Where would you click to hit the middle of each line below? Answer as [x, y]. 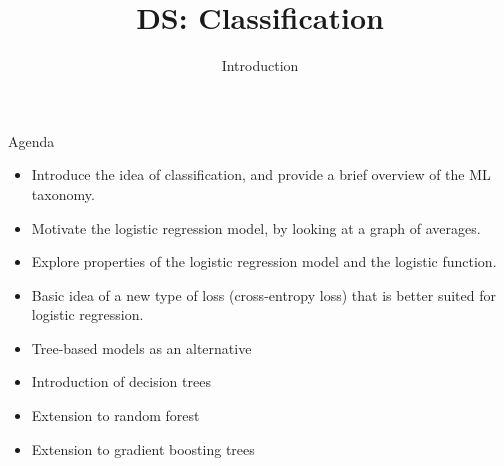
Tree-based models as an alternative [141, 347]
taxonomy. [63, 193]
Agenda [31, 140]
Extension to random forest [115, 415]
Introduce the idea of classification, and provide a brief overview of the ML [261, 174]
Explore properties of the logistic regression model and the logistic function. [264, 261]
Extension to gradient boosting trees [143, 448]
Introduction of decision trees [121, 381]
